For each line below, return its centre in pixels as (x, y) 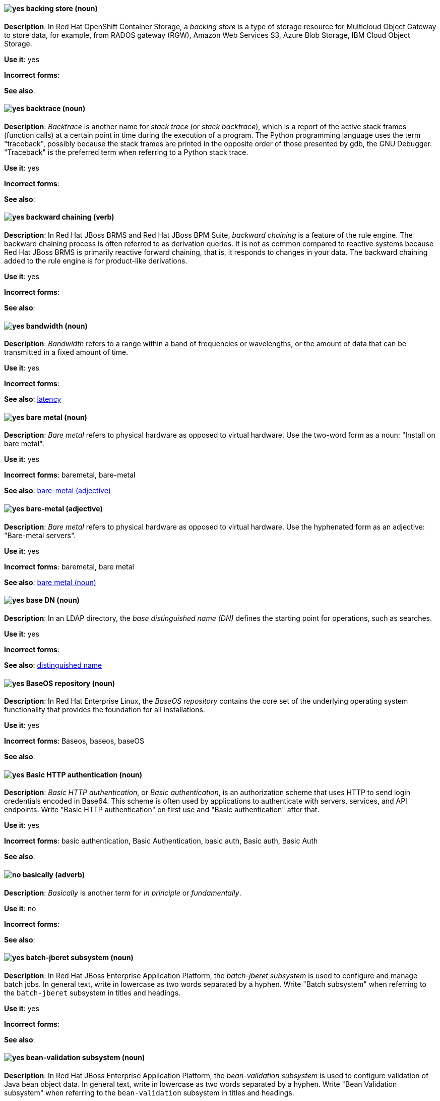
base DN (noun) (53, 600)
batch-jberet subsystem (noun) (80, 958)
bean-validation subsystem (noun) (85, 1058)
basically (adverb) (54, 874)
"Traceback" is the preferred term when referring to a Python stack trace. (126, 152)
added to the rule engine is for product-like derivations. (96, 261)
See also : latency (33, 399)
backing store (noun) (62, 8)
